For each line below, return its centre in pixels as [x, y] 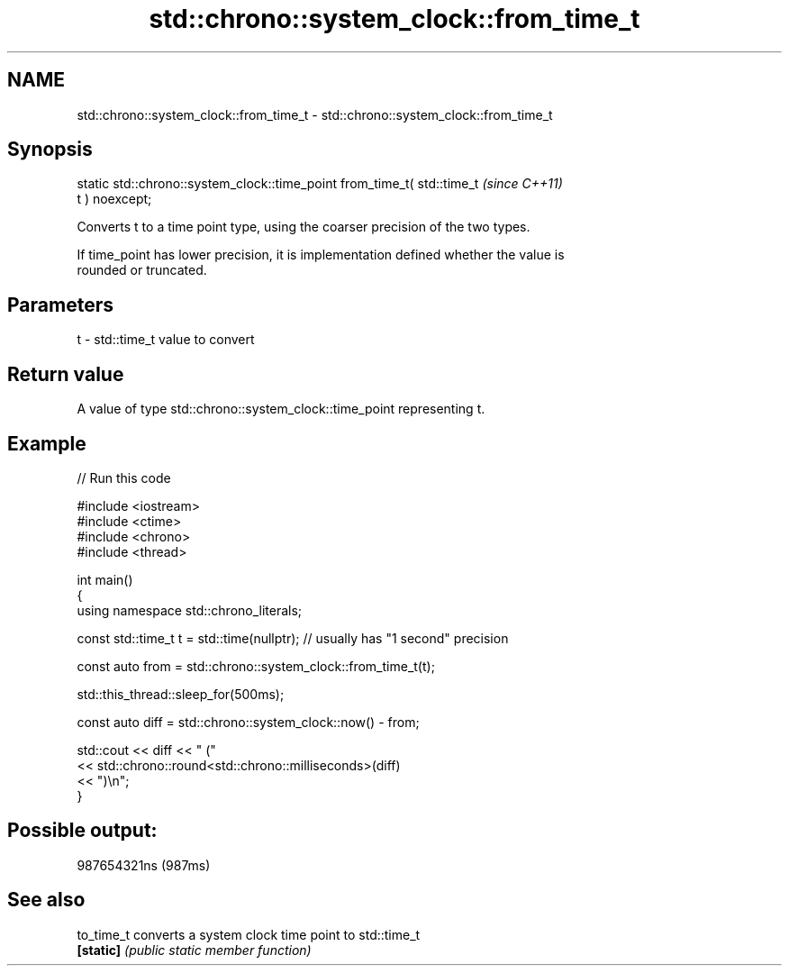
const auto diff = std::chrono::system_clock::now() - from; [248, 722]
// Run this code [124, 477]
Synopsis [50, 150]
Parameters [60, 305]
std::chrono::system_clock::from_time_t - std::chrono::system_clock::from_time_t [315, 114]
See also [46, 900]
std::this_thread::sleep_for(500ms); [181, 694]
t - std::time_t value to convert [166, 340]
